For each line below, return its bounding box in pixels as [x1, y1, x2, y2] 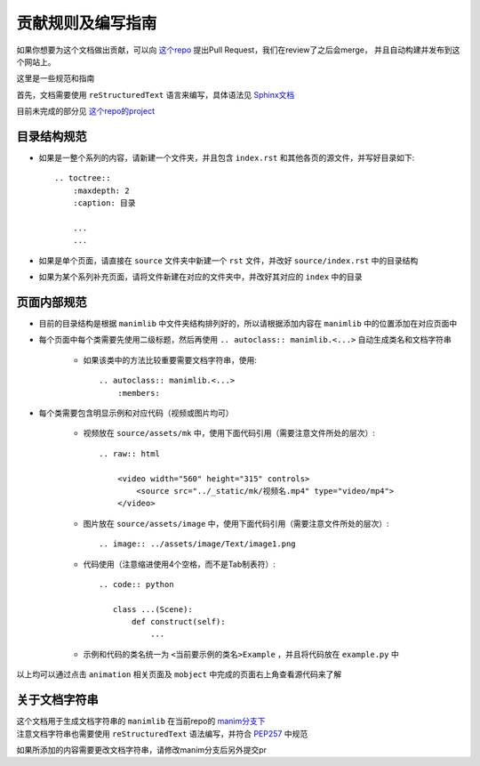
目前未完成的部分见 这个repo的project [16, 106, 156, 117]
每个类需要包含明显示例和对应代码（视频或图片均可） [38, 407, 234, 418]
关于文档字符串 [16, 692, 99, 707]
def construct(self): [132, 617, 226, 627]
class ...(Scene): [112, 604, 193, 614]
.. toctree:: [54, 173, 111, 183]
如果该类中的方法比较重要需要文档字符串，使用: [83, 354, 258, 365]
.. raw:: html [99, 448, 160, 458]
